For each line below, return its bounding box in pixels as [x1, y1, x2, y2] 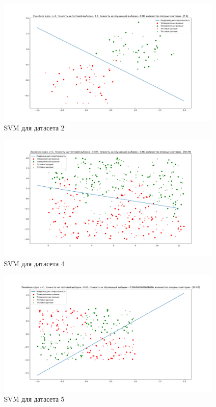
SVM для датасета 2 [4, 123, 65, 133]
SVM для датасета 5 [4, 394, 65, 404]
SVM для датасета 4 [4, 258, 65, 268]
